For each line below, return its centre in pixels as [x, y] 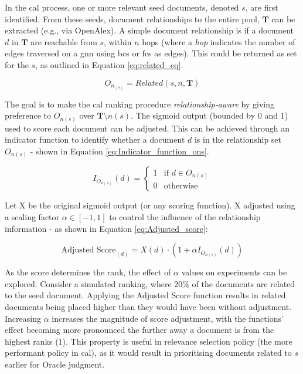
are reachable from [64, 41]
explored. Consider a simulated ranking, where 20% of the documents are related [150, 283]
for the [17, 64]
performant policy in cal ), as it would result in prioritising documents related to [148, 353]
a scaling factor [32, 217]
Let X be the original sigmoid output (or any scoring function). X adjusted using [150, 205]
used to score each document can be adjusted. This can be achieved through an [147, 128]
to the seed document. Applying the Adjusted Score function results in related [145, 295]
